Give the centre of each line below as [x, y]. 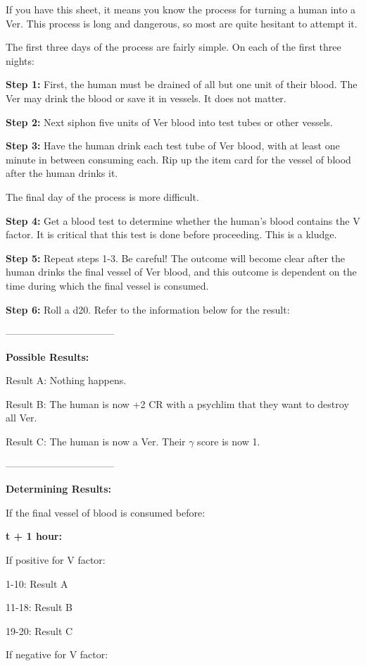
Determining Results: [58, 489]
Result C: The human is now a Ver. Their [96, 442]
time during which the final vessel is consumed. [107, 285]
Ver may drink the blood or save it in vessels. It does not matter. [146, 98]
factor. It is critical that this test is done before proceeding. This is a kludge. [171, 234]
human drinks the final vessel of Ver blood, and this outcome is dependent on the [181, 272]
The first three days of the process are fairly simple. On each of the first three [173, 47]
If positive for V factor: [56, 560]
